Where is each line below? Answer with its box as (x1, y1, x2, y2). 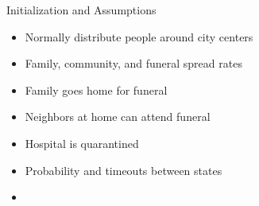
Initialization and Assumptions (6, 2, 157, 17)
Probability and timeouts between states (25, 161, 222, 178)
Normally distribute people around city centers (25, 28, 253, 45)
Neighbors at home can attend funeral (25, 108, 211, 125)
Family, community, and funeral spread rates (25, 55, 242, 72)
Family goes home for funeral (25, 81, 168, 98)
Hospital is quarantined (25, 134, 139, 151)
